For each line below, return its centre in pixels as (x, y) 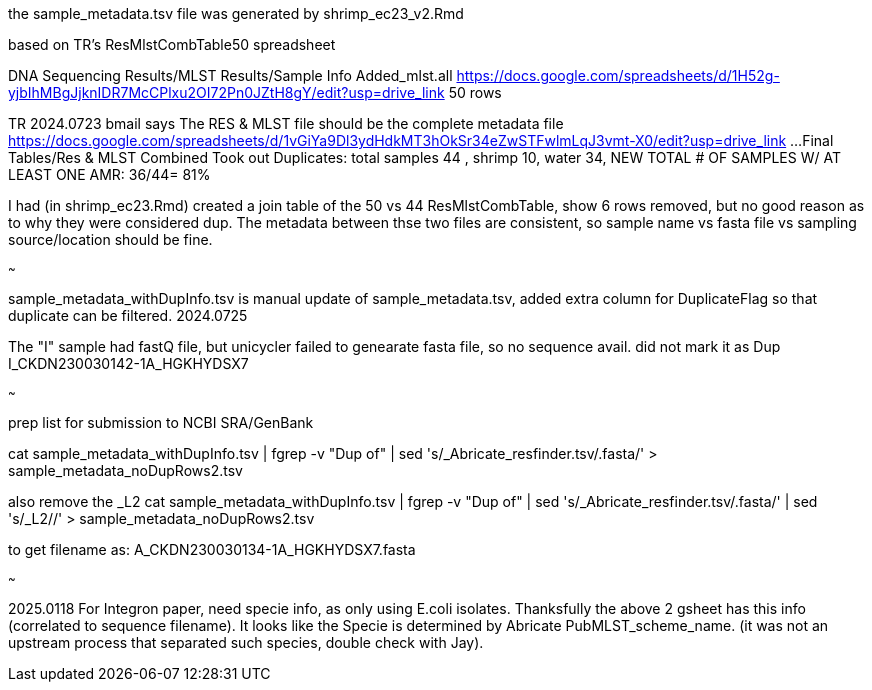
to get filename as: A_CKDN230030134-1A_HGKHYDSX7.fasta (212, 549)
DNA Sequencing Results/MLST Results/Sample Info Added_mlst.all (230, 75)
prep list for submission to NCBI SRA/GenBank (161, 422)
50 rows (475, 92)
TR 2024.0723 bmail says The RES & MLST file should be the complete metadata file (286, 123)
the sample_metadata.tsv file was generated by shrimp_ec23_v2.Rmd (236, 13)
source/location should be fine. (110, 239)
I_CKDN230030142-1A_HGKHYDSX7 (128, 363)
